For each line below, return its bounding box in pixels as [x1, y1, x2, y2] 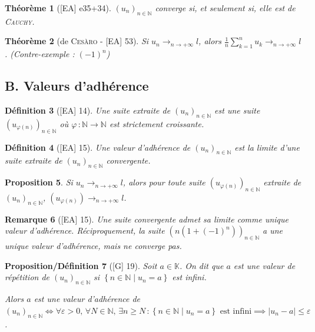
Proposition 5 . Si [5, 176, 73, 188]
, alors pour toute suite [122, 176, 205, 188]
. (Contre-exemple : [5, 48, 75, 60]
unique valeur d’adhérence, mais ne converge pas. [5, 240, 182, 252]
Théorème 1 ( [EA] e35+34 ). [5, 2, 111, 14]
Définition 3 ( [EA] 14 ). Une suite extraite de [5, 104, 171, 116]
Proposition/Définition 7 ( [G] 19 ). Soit [5, 259, 157, 271]
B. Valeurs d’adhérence [5, 77, 149, 95]
